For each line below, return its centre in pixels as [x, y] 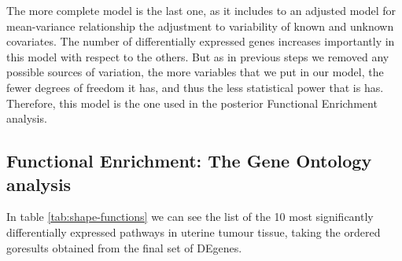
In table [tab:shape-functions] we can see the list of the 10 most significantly [190, 217]
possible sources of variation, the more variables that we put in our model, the [195, 72]
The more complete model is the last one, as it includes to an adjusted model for [201, 10]
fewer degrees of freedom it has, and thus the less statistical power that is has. [195, 87]
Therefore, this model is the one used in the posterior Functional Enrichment [192, 103]
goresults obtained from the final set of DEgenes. [124, 247]
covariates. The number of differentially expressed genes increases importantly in [201, 41]
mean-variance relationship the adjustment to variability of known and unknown [200, 26]
